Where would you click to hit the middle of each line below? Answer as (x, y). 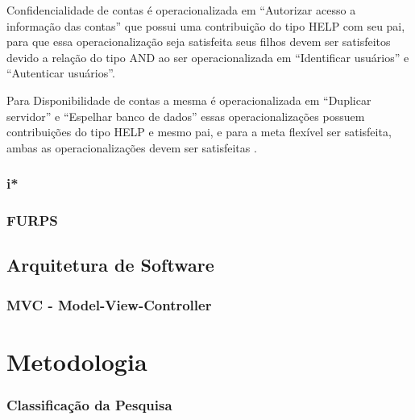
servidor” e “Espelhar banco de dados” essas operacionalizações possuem (186, 116)
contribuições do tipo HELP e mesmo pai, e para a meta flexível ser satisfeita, (199, 132)
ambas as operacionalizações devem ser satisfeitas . (132, 147)
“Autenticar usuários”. (61, 73)
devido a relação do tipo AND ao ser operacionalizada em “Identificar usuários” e (208, 57)
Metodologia (77, 361)
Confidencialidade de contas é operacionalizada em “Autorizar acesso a (181, 10)
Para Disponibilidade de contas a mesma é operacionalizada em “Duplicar (189, 100)
